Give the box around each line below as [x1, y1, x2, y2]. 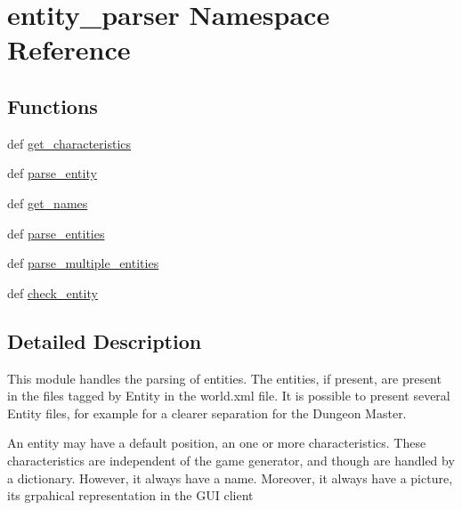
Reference [7, 31, 131, 68]
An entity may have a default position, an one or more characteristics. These [7, 433, 426, 452]
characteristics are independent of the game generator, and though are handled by [7, 450, 455, 469]
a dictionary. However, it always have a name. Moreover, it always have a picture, [7, 468, 453, 487]
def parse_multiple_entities [7, 254, 159, 272]
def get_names [7, 193, 88, 212]
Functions [7, 92, 98, 119]
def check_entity [7, 283, 98, 302]
